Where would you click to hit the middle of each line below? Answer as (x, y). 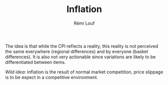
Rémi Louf (84, 23)
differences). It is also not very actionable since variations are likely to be (80, 57)
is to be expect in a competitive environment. (52, 77)
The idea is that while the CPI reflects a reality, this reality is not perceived (82, 46)
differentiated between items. (36, 62)
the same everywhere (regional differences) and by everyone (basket (77, 51)
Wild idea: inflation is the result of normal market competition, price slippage (84, 72)
